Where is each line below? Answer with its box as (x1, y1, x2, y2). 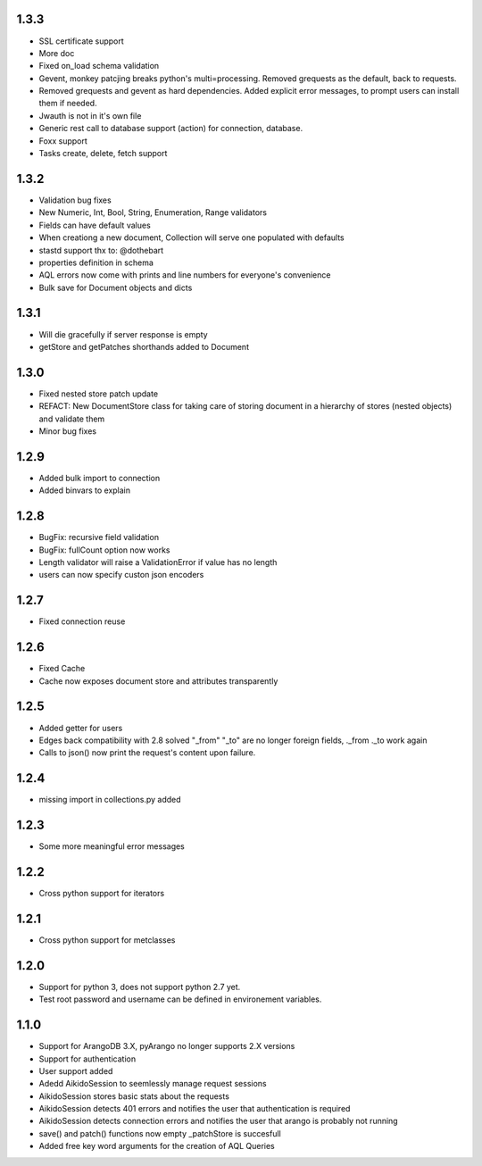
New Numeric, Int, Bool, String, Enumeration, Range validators (38, 207, 268, 218)
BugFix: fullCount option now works (38, 545, 170, 555)
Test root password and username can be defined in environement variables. (38, 994, 322, 1004)
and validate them (38, 413, 105, 424)
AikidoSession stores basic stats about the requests (38, 1090, 229, 1102)
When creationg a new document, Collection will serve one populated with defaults (38, 232, 345, 243)
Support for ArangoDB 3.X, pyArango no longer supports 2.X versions (38, 1041, 295, 1052)
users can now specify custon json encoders (38, 570, 204, 580)
